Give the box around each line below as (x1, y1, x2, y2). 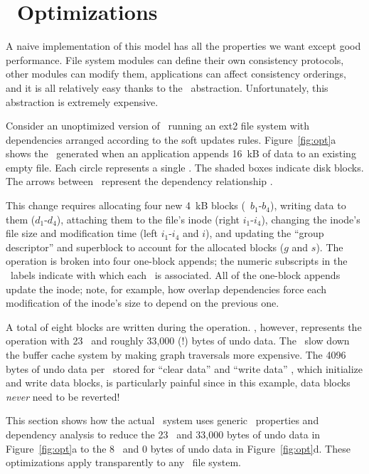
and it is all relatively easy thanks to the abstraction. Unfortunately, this (6, 80, 328, 95)
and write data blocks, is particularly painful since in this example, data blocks (6, 375, 351, 390)
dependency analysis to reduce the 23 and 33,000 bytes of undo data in (6, 426, 321, 441)
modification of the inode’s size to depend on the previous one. (6, 295, 279, 310)
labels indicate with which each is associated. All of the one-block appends (10, 268, 341, 283)
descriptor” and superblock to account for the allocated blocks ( (6, 239, 284, 254)
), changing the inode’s (261, 211, 360, 226)
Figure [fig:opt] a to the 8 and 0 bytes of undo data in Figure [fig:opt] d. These (6, 441, 351, 455)
